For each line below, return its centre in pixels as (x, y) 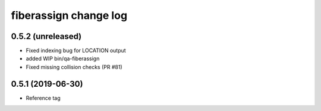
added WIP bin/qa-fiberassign (63, 58)
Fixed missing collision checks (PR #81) (74, 67)
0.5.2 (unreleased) (46, 36)
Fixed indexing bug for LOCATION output (76, 51)
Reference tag (43, 98)
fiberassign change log (69, 15)
